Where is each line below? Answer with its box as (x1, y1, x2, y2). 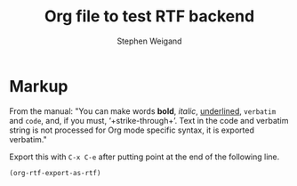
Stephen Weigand (116, 36, 182, 46)
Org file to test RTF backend (44, 6, 255, 27)
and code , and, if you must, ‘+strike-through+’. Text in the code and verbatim (9, 115, 289, 125)
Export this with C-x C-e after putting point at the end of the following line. (9, 151, 280, 162)
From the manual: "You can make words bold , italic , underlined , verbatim (9, 105, 277, 117)
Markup (9, 76, 68, 96)
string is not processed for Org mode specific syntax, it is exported (9, 125, 255, 135)
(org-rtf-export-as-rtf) (9, 168, 101, 177)
